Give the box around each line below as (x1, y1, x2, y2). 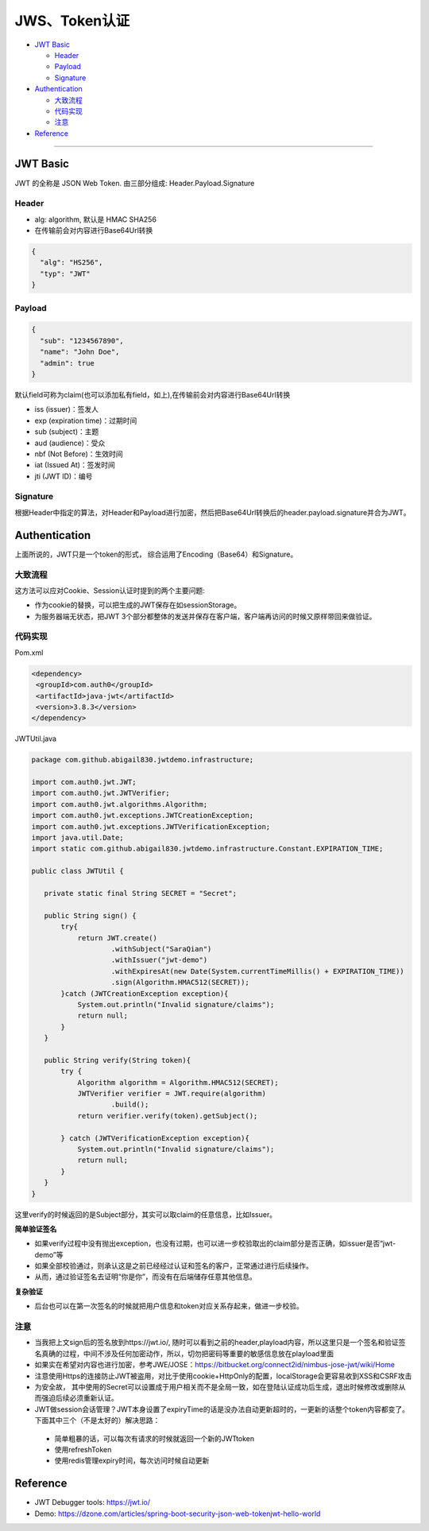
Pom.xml (14, 648, 44, 657)
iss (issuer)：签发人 (34, 405, 99, 414)
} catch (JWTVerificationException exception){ (60, 1134, 249, 1142)
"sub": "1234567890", (40, 336, 125, 345)
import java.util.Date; (31, 833, 125, 843)
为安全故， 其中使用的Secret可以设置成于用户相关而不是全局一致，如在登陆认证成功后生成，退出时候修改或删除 (34, 1382, 399, 1391)
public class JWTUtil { (31, 866, 125, 876)
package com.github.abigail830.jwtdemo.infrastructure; (31, 755, 254, 765)
